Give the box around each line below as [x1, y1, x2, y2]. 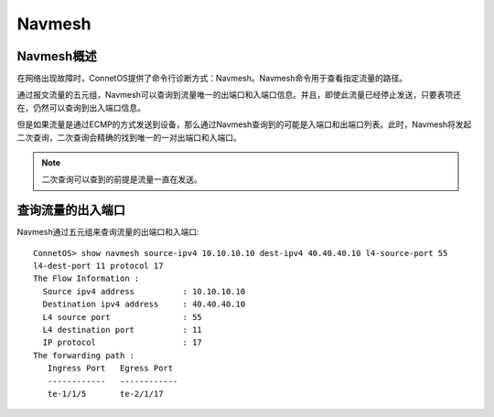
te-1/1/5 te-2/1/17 [47, 389, 164, 399]
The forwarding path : [33, 350, 135, 360]
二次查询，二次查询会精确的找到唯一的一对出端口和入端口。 [16, 132, 242, 143]
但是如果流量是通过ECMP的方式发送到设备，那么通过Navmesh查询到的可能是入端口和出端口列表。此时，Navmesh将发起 [16, 119, 472, 130]
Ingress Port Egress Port [47, 363, 174, 374]
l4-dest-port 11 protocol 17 [33, 261, 164, 272]
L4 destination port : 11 [42, 325, 203, 336]
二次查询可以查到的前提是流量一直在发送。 [41, 174, 202, 185]
